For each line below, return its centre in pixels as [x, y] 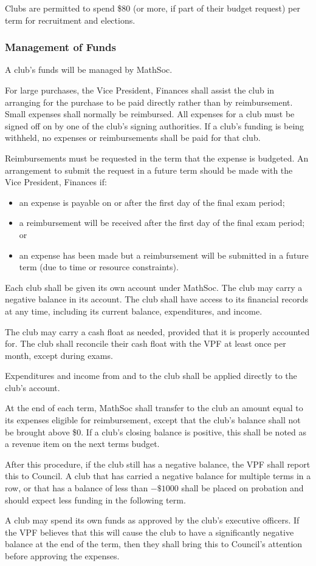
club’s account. [33, 387]
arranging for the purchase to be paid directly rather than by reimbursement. [149, 102]
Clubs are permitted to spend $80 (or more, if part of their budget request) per [153, 8]
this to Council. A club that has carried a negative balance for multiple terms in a [158, 476]
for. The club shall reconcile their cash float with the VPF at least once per [146, 343]
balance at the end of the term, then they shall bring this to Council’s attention [154, 544]
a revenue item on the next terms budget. [82, 444]
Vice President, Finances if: [56, 182]
